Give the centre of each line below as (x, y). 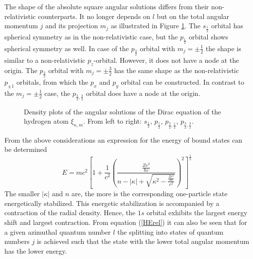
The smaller (22, 194)
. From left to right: (113, 121)
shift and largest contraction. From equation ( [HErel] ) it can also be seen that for (126, 222)
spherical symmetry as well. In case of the (67, 48)
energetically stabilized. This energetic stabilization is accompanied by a (112, 203)
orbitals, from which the (53, 82)
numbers (17, 241)
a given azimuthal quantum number (58, 231)
